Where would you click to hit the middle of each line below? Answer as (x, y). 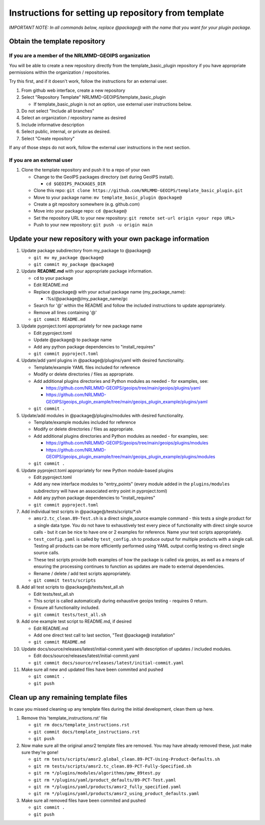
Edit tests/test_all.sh (54, 594)
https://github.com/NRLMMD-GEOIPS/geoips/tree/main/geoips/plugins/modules (127, 443)
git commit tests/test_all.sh (70, 614)
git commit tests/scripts (65, 580)
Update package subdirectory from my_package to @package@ (86, 251)
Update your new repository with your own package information (109, 239)
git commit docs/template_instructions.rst (87, 732)
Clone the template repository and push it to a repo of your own (86, 170)
